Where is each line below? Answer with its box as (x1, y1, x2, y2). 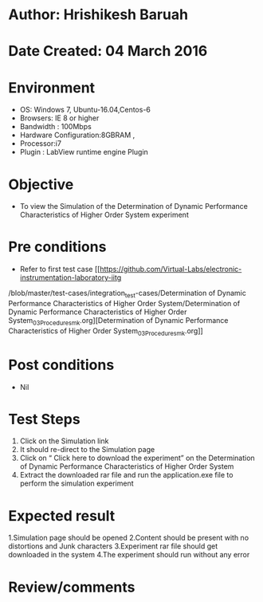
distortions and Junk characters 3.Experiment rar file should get (8, 541, 218, 551)
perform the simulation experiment (19, 478, 134, 488)
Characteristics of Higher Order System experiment (19, 210, 189, 220)
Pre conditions (8, 238, 107, 256)
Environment (8, 78, 96, 96)
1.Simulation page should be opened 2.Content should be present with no (8, 533, 249, 543)
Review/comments (8, 578, 135, 596)
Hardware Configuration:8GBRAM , (19, 130, 135, 140)
